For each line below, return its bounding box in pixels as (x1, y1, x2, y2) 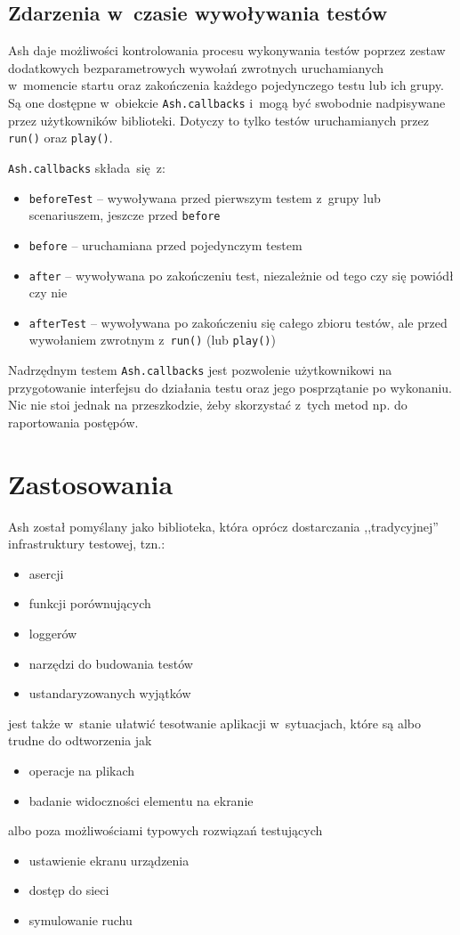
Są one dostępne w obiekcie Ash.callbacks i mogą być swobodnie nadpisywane (8, 93, 446, 111)
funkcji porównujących (28, 594, 151, 613)
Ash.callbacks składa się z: (8, 158, 165, 176)
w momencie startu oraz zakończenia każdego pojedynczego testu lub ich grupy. (8, 76, 444, 94)
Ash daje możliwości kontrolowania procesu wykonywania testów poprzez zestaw (8, 41, 446, 60)
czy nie (28, 283, 68, 302)
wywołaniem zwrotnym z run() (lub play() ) (28, 330, 276, 349)
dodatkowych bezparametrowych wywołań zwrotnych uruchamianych (8, 58, 384, 77)
